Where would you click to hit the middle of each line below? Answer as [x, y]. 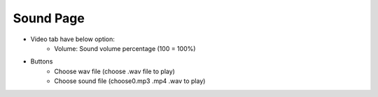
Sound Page [49, 18]
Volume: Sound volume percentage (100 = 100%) [125, 48]
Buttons [42, 61]
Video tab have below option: [73, 39]
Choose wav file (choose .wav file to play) [114, 71]
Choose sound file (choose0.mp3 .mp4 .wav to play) [130, 81]
